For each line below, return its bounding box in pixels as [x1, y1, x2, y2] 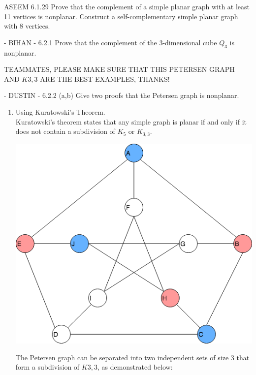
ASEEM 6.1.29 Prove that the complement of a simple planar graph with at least [4, 1, 250, 11]
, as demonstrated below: [97, 362, 173, 372]
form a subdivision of [15, 362, 80, 372]
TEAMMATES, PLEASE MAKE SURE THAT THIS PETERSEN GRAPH [4, 64, 235, 74]
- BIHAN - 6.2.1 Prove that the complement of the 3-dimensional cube [4, 37, 217, 47]
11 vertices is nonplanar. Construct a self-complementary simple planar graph [4, 11, 238, 21]
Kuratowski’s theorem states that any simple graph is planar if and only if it [15, 116, 247, 126]
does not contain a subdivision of [15, 126, 115, 136]
